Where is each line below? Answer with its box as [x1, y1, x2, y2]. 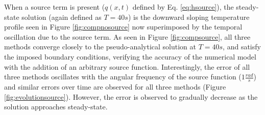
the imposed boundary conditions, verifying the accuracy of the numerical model [4, 51, 256, 62]
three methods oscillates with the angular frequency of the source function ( [4, 71, 242, 82]
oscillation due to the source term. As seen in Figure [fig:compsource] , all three [4, 31, 251, 42]
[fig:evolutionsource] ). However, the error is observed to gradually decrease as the [4, 91, 258, 102]
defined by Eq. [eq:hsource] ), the [132, 2, 234, 12]
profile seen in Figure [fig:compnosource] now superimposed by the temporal [4, 21, 243, 32]
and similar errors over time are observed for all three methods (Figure [4, 81, 226, 92]
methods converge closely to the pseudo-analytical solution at [4, 41, 196, 52]
